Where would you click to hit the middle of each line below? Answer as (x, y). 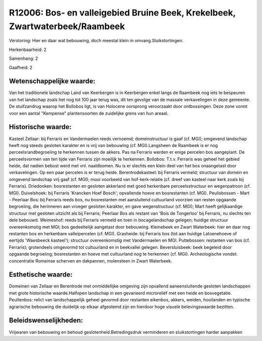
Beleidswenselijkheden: (46, 320)
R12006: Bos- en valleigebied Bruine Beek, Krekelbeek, (122, 13)
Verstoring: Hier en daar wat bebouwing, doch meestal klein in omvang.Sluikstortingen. (96, 41)
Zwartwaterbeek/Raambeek (67, 26)
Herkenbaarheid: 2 (28, 49)
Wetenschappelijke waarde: (52, 81)
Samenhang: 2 (24, 59)
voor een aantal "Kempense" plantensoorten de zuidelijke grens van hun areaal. (89, 113)
